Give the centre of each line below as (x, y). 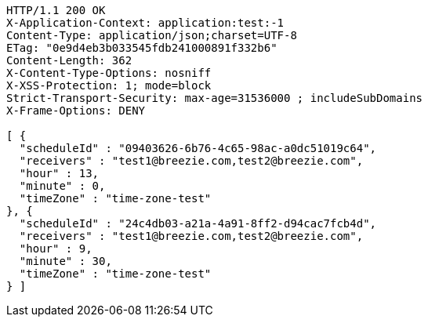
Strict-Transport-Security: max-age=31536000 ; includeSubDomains (215, 98)
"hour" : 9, (56, 249)
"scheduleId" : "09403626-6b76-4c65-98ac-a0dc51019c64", (198, 148)
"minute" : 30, (65, 261)
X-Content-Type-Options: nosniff (109, 73)
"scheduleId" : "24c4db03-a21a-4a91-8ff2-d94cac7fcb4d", (198, 223)
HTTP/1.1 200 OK (56, 10)
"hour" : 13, (59, 173)
